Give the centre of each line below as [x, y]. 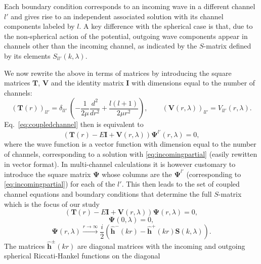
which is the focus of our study [52, 204]
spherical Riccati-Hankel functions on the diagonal [82, 256]
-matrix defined [227, 46]
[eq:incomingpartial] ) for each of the [60, 184]
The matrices [25, 246]
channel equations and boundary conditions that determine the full [108, 193]
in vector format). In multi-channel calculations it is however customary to [120, 164]
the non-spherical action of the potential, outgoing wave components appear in [126, 36]
